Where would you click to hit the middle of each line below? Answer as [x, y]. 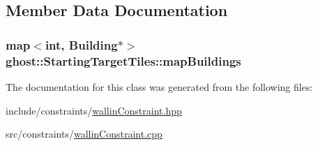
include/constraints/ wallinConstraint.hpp [94, 110]
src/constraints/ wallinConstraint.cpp [84, 134]
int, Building [81, 44]
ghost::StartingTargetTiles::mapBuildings [123, 60]
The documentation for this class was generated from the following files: [159, 86]
